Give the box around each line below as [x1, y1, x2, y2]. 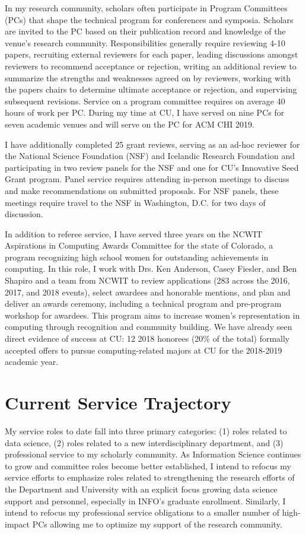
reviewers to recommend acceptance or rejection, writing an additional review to [5, 59, 297, 72]
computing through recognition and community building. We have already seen [5, 320, 292, 333]
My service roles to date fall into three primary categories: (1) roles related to [5, 424, 287, 437]
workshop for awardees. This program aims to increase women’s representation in [5, 309, 300, 321]
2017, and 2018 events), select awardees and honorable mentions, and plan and [5, 285, 291, 298]
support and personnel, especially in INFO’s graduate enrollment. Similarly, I [5, 494, 286, 507]
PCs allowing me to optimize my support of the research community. [32, 517, 282, 530]
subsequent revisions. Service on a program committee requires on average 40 [5, 94, 285, 107]
